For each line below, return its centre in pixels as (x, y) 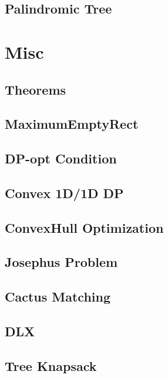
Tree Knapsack (51, 365)
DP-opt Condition (61, 158)
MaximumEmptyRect (72, 124)
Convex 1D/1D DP (64, 193)
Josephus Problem (61, 262)
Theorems (36, 89)
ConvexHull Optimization (84, 227)
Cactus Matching (58, 297)
